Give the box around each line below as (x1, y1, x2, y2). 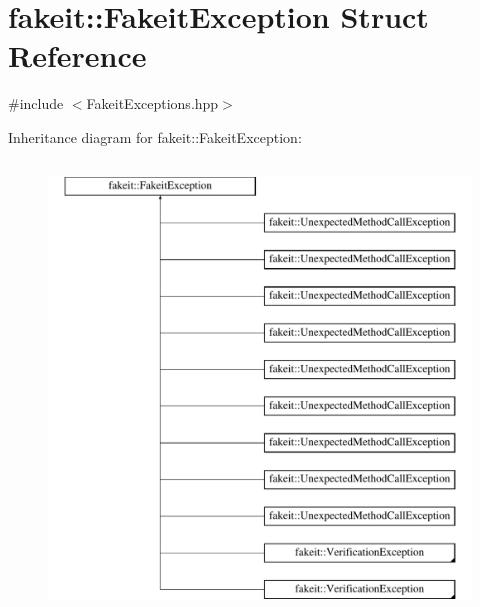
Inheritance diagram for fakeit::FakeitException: (8, 126, 302, 147)
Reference (8, 35, 147, 76)
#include (8, 93, 64, 114)
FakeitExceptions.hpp (86, 93, 219, 114)
